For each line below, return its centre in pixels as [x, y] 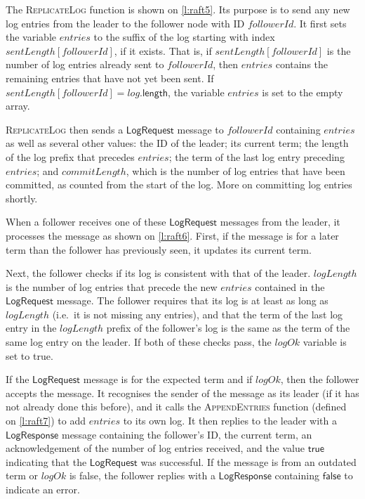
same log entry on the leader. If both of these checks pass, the [139, 342]
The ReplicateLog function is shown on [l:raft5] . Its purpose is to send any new [178, 9]
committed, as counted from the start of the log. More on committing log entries [179, 184]
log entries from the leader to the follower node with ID [125, 23]
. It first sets [320, 23]
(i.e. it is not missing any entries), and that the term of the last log [198, 314]
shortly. [22, 198]
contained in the [290, 286]
